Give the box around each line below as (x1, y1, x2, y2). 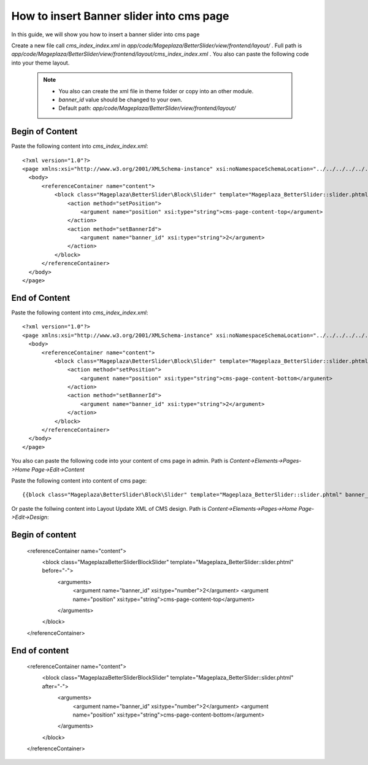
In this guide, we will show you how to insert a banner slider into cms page (11, 31, 200, 38)
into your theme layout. (11, 59, 70, 66)
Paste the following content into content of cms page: (11, 476, 147, 484)
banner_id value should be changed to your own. (58, 96, 183, 103)
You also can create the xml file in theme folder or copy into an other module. (58, 87, 254, 95)
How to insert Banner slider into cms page (11, 9, 229, 23)
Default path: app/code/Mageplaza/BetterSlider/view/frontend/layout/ (58, 104, 236, 112)
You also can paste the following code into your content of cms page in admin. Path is (11, 457, 229, 465)
